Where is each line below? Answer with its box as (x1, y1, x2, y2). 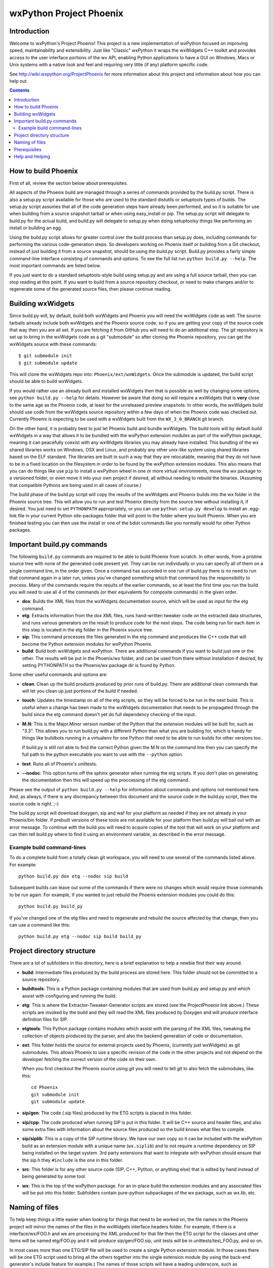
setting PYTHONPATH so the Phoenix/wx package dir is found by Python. (22, 662, 176, 668)
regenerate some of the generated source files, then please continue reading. (9, 286, 172, 292)
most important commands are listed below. (9, 263, 101, 269)
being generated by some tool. (22, 1173, 86, 1179)
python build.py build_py (18, 903, 83, 909)
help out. (9, 78, 28, 84)
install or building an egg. (9, 225, 62, 231)
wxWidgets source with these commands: (9, 341, 97, 347)
